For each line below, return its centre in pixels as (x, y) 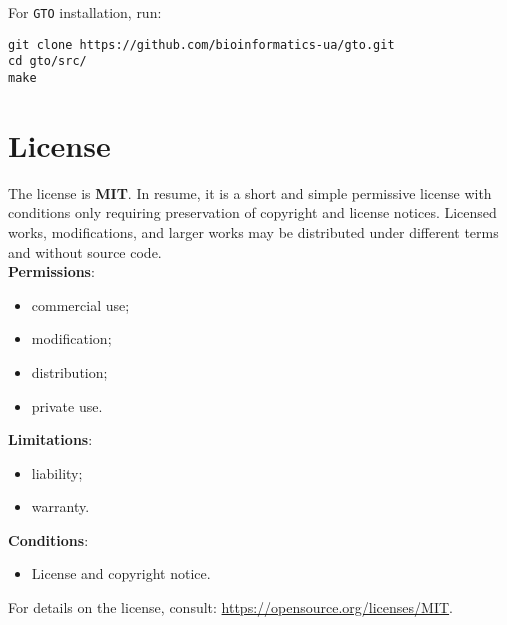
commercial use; (80, 304)
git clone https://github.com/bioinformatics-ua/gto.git (201, 44)
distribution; (69, 371)
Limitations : (50, 439)
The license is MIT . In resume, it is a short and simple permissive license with (250, 192)
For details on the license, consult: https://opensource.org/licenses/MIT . (230, 607)
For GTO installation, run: (85, 12)
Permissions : (51, 271)
